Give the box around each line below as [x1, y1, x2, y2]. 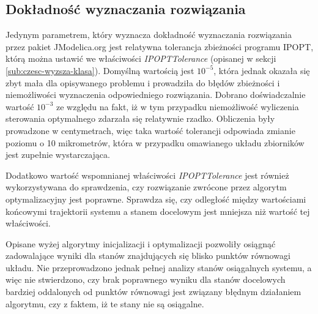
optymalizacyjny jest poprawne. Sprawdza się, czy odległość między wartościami [6, 192, 306, 205]
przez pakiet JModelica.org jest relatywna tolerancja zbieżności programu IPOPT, [6, 40, 314, 53]
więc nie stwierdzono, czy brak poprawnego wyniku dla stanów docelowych [6, 273, 286, 286]
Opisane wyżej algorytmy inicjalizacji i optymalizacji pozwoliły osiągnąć [6, 237, 276, 250]
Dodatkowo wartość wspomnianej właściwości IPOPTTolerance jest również [6, 168, 289, 181]
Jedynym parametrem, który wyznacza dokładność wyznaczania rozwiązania [6, 28, 292, 41]
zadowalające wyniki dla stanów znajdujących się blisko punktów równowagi [6, 249, 290, 262]
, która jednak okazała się [213, 64, 310, 77]
